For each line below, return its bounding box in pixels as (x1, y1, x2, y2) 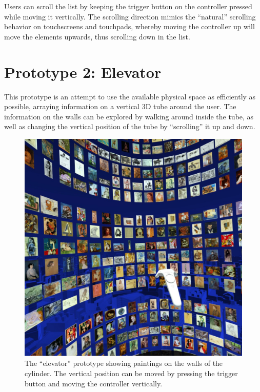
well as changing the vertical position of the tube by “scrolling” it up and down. (4, 121, 255, 132)
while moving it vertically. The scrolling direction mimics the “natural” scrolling (4, 11, 256, 22)
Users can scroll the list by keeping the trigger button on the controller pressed (4, 1, 252, 11)
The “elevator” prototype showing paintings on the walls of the (25, 358, 223, 368)
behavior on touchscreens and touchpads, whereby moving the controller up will (4, 21, 255, 32)
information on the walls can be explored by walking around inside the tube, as (4, 111, 254, 121)
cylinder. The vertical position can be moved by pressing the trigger (25, 368, 238, 379)
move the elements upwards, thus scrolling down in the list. (4, 31, 190, 42)
